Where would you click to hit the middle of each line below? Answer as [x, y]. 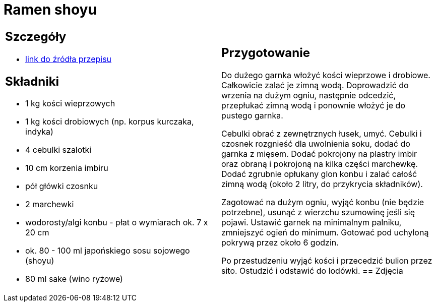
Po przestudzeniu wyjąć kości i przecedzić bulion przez [327, 261]
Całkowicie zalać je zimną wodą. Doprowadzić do [315, 85]
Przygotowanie [266, 53]
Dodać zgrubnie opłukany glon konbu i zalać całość [319, 174]
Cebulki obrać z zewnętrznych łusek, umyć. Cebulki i [322, 134]
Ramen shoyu [50, 10]
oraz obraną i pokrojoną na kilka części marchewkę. [320, 164]
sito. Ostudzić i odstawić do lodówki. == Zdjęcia [312, 271]
